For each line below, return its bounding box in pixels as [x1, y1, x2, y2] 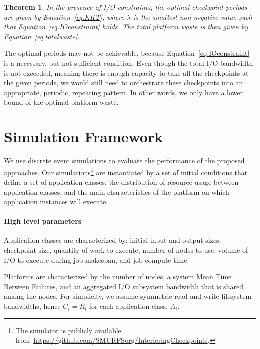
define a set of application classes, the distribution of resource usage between [4, 176, 239, 187]
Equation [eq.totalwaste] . [4, 31, 80, 41]
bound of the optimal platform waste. [4, 97, 119, 107]
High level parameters [4, 216, 82, 226]
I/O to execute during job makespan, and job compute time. [4, 254, 189, 265]
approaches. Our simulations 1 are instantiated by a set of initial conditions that [4, 165, 248, 177]
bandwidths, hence [4, 301, 61, 311]
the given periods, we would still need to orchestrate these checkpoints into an [4, 77, 243, 88]
